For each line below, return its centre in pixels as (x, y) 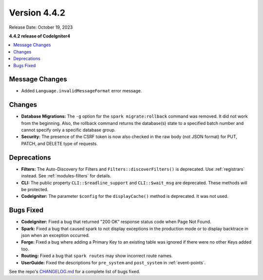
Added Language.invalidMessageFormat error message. (82, 91)
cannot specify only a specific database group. (68, 130)
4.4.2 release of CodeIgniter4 (40, 36)
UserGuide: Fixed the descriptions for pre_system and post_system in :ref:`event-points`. (113, 262)
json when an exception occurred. (56, 235)
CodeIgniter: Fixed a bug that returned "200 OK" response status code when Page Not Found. (116, 222)
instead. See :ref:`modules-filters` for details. (66, 176)
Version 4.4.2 (37, 13)
